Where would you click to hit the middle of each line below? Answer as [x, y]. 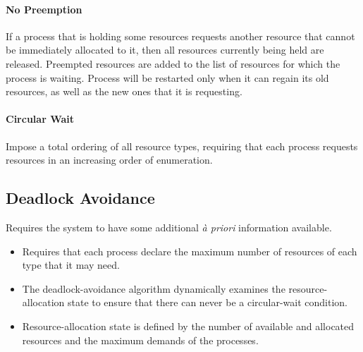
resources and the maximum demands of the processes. [140, 340]
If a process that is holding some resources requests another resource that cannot [180, 36]
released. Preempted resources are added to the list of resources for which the [173, 63]
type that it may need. [71, 265]
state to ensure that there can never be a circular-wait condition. [207, 302]
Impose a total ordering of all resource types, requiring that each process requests [182, 146]
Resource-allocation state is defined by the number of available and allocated [188, 326]
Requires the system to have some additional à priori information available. [169, 227]
